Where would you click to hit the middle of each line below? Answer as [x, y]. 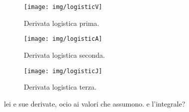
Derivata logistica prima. [62, 23]
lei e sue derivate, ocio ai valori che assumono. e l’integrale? [95, 103]
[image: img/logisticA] [63, 39]
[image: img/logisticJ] [63, 71]
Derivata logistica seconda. [64, 55]
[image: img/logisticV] [63, 7]
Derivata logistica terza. [60, 87]
